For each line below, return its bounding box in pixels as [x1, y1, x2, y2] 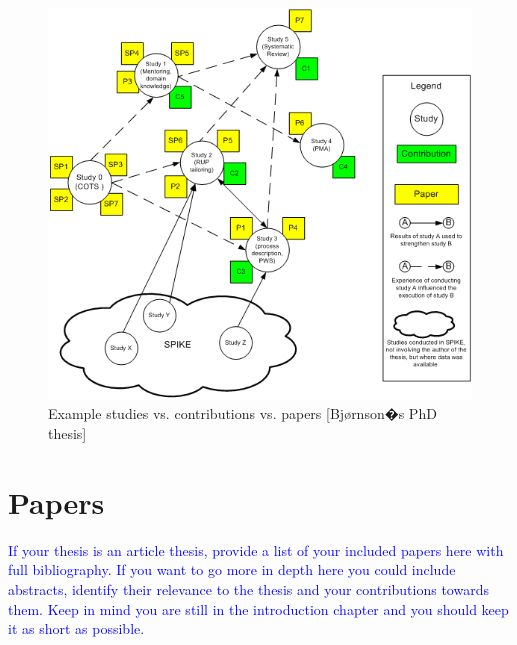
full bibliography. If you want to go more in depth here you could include [8, 559, 456, 580]
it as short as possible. [8, 618, 145, 639]
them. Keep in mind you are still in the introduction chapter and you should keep [8, 598, 509, 619]
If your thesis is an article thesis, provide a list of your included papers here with [8, 539, 504, 560]
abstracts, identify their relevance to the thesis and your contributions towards [8, 578, 489, 599]
